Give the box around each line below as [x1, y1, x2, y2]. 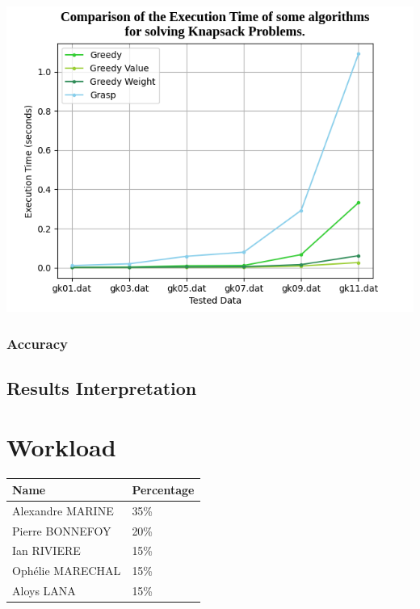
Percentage [132, 481, 195, 498]
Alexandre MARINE [12, 502, 114, 519]
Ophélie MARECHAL [12, 562, 121, 579]
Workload [6, 430, 116, 464]
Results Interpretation [6, 375, 197, 400]
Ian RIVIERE [12, 542, 81, 559]
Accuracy [6, 333, 69, 353]
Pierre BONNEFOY [12, 522, 111, 539]
